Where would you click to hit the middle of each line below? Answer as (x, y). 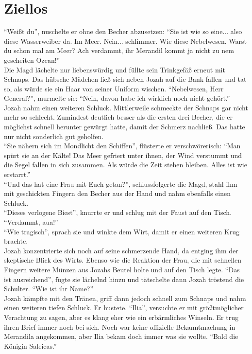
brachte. (16, 241)
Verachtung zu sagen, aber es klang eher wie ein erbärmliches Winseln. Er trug (121, 317)
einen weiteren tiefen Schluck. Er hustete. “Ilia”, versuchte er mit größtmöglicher (124, 308)
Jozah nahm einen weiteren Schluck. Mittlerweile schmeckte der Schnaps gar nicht (126, 107)
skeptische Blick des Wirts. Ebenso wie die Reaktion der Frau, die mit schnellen (123, 260)
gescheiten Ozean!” (32, 60)
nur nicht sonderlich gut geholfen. (54, 136)
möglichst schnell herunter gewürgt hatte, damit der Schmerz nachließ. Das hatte (125, 127)
